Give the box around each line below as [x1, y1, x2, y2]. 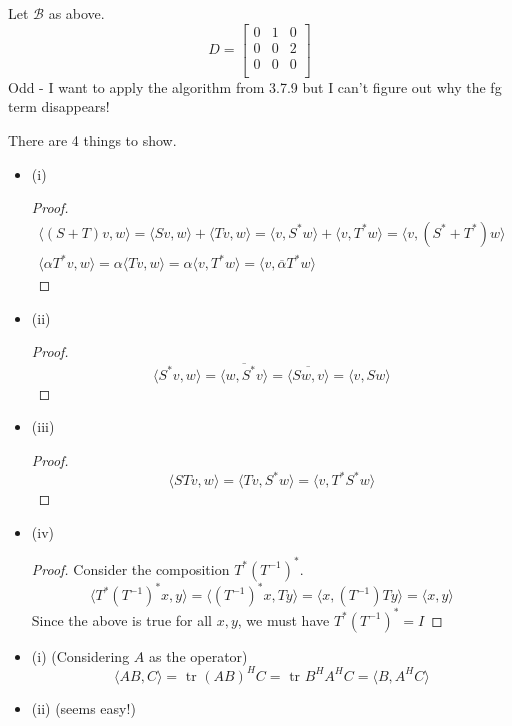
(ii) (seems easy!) [31, 697, 136, 718]
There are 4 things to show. [8, 129, 177, 150]
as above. [48, 3, 105, 23]
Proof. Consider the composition [31, 558, 230, 579]
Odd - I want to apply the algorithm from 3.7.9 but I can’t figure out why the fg [8, 76, 502, 97]
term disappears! [8, 96, 110, 117]
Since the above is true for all [31, 609, 213, 630]
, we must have [237, 609, 330, 630]
